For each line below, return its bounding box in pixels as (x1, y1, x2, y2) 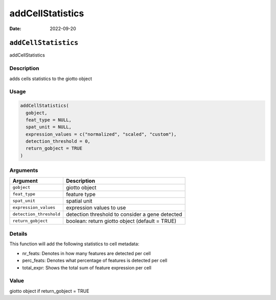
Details (9, 230, 28, 237)
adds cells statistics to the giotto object (9, 76, 92, 82)
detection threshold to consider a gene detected (65, 211, 182, 218)
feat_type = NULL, (26, 117, 72, 122)
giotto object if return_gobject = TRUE (9, 288, 89, 294)
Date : (9, 26, 21, 32)
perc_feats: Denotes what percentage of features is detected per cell (22, 258, 168, 264)
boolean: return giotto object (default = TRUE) (65, 217, 176, 224)
